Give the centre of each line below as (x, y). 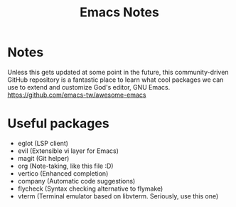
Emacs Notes (119, 12)
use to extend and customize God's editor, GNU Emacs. (89, 87)
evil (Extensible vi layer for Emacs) (68, 151)
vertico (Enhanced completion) (63, 173)
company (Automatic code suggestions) (76, 181)
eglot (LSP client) (43, 143)
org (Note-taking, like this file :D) (65, 166)
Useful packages (58, 123)
